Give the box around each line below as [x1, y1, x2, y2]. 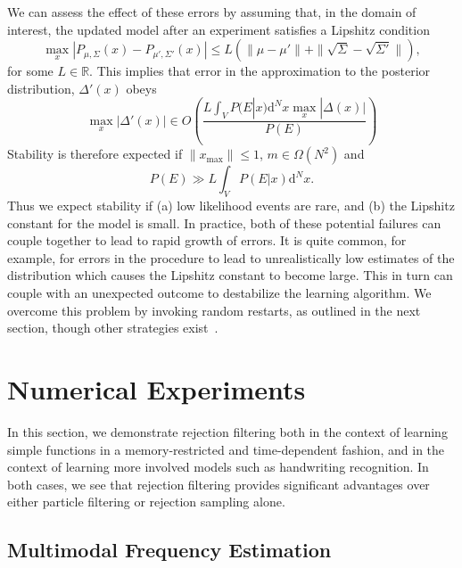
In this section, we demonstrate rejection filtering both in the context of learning [7, 422, 448, 440]
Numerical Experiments [7, 371, 306, 407]
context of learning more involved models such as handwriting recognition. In [7, 457, 429, 476]
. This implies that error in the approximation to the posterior [89, 62, 431, 80]
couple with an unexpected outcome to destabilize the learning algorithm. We [7, 284, 432, 302]
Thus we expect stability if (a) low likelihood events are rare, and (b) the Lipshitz [7, 196, 455, 215]
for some [7, 62, 54, 80]
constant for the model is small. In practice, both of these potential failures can [7, 213, 441, 232]
